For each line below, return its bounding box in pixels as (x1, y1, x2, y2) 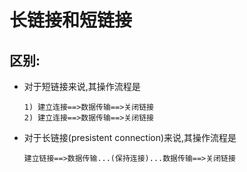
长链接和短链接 (9, 9, 133, 32)
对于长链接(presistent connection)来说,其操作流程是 (23, 132, 237, 143)
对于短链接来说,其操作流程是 (23, 81, 141, 92)
